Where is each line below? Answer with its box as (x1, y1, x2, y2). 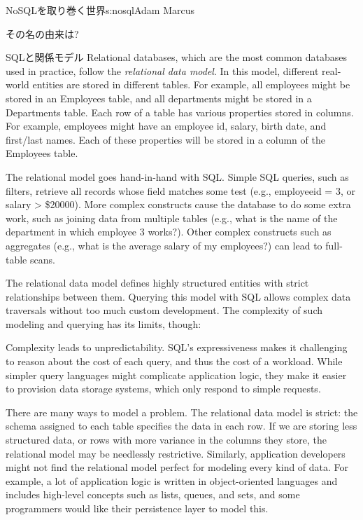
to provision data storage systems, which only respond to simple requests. (6, 381, 321, 396)
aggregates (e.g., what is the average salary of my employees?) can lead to (6, 238, 322, 252)
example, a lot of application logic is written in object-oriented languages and (6, 473, 338, 488)
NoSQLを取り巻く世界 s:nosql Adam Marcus (6, 3, 194, 17)
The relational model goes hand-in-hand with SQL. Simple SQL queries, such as (6, 169, 349, 184)
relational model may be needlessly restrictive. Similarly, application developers (6, 446, 346, 460)
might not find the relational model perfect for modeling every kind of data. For (6, 460, 349, 474)
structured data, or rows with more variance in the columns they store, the (6, 432, 327, 447)
